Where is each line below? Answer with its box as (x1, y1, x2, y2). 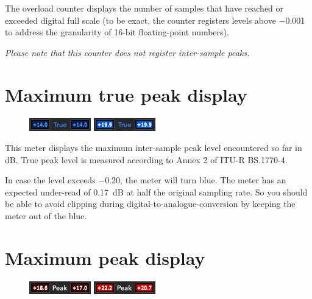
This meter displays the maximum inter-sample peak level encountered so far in (5, 141, 302, 154)
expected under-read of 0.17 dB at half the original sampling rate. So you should (5, 185, 308, 198)
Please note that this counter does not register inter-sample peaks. (5, 46, 250, 58)
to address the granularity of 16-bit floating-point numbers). (5, 26, 229, 38)
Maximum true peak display (5, 82, 247, 107)
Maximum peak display (5, 245, 205, 270)
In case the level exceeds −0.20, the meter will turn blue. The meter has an (5, 174, 286, 186)
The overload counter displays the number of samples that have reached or (5, 2, 284, 14)
